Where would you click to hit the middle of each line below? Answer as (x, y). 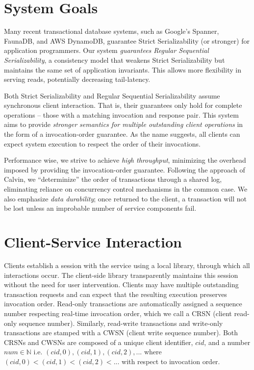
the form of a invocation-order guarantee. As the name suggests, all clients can (122, 134)
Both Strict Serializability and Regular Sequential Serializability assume (112, 95)
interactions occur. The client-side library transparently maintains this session (121, 275)
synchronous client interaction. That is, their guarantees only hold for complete (123, 105)
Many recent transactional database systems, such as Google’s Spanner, (112, 31)
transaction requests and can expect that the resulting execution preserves (115, 294)
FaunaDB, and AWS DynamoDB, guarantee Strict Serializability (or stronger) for (127, 40)
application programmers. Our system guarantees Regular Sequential (106, 50)
